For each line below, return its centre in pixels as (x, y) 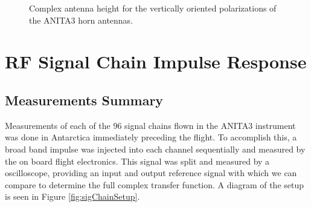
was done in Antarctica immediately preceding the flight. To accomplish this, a (151, 137)
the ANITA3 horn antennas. (81, 20)
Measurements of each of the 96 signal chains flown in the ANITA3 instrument (150, 125)
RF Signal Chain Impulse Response (156, 61)
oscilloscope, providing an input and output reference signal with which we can (151, 173)
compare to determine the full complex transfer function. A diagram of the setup (155, 184)
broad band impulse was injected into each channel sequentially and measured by (155, 149)
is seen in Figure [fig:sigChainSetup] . (72, 196)
